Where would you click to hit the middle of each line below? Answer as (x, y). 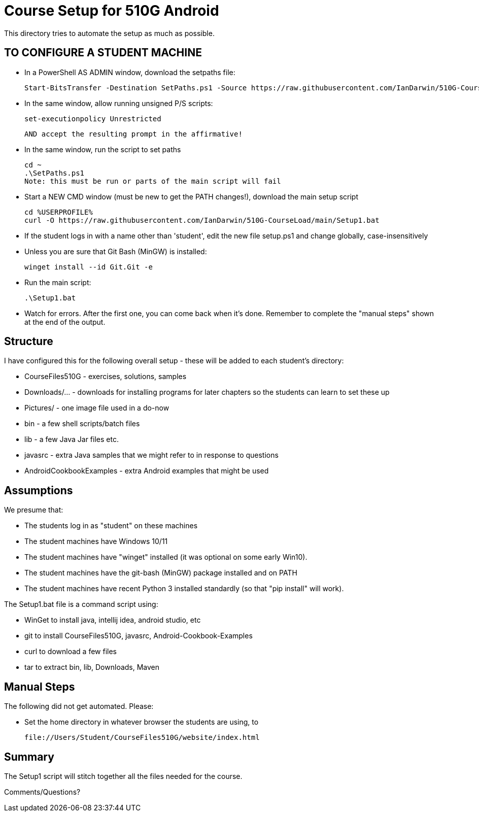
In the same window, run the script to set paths (103, 149)
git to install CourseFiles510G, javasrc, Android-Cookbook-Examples (139, 636)
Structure (29, 342)
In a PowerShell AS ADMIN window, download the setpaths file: (130, 72)
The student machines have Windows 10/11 (96, 541)
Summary (29, 757)
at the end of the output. (65, 322)
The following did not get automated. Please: (79, 706)
